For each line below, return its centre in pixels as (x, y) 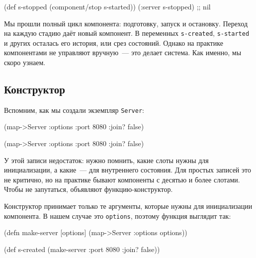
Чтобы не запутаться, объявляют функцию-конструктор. (88, 189)
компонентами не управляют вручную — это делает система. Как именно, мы (123, 52)
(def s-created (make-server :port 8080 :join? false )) (82, 249)
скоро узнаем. (25, 62)
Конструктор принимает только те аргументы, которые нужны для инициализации (128, 206)
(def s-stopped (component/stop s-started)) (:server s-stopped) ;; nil (107, 6)
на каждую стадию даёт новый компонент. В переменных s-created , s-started (127, 33)
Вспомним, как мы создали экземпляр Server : (74, 110)
